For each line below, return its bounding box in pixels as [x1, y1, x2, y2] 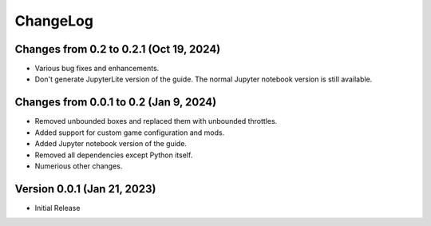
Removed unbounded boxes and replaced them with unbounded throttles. [34, 117, 278, 126]
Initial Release [34, 203, 81, 212]
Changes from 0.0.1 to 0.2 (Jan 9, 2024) [14, 96, 217, 109]
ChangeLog [14, 12, 93, 30]
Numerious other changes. [34, 161, 123, 171]
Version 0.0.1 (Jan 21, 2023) [14, 182, 156, 196]
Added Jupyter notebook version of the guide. [34, 139, 188, 149]
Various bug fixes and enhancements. [34, 64, 160, 73]
